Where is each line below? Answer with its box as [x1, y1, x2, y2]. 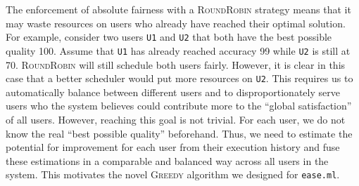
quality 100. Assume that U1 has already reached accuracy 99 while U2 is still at [6, 43, 351, 58]
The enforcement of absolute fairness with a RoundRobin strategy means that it [6, 2, 351, 16]
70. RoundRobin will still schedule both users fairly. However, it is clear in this [6, 57, 346, 72]
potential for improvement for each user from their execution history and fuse [6, 140, 340, 154]
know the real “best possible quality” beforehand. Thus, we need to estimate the [6, 126, 353, 140]
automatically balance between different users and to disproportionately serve [6, 84, 340, 99]
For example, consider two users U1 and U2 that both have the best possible [6, 29, 332, 44]
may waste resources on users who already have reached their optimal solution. [6, 15, 346, 30]
